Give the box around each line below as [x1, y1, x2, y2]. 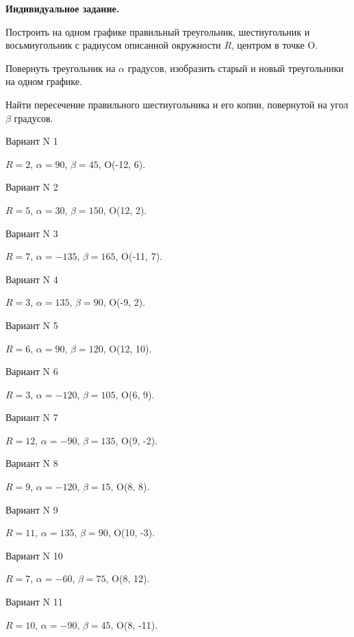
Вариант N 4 [5, 272, 58, 286]
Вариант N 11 [5, 594, 63, 609]
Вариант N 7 [5, 410, 58, 424]
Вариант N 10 [5, 548, 63, 562]
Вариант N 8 [5, 456, 58, 470]
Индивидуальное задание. [5, 1, 120, 15]
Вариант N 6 [5, 364, 58, 378]
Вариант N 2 [5, 180, 58, 194]
